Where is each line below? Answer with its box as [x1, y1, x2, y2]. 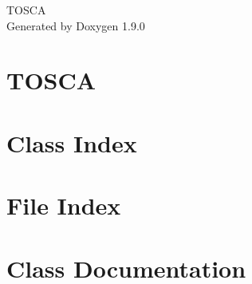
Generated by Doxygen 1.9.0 [6, 17, 145, 34]
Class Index [6, 126, 137, 159]
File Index [6, 189, 121, 222]
